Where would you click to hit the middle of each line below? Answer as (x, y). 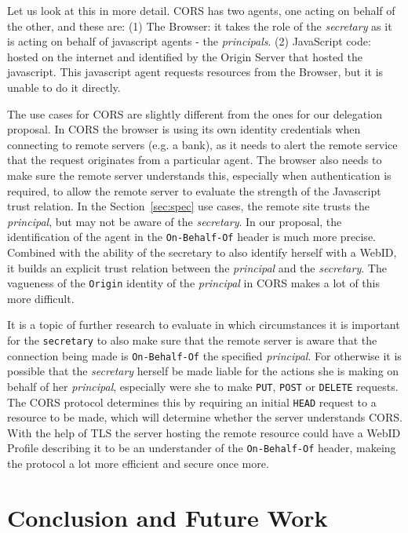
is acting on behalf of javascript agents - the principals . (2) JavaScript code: (189, 41)
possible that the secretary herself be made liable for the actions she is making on (203, 371)
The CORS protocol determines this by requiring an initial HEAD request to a (192, 402)
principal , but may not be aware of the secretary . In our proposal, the (175, 221)
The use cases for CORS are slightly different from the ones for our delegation (195, 113)
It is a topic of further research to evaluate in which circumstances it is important (204, 325)
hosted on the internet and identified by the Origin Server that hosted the (185, 56)
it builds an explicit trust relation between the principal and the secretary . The (197, 267)
